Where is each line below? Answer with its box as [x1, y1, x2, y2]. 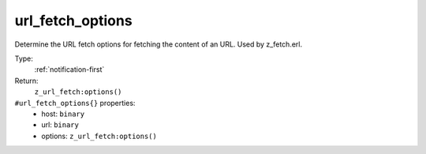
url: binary [41, 120, 79, 130]
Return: [14, 76, 39, 85]
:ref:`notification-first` [34, 65, 105, 74]
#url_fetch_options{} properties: [14, 98, 136, 107]
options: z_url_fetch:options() [41, 131, 157, 141]
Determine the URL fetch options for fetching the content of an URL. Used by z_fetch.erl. [14, 39, 303, 49]
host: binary [41, 109, 85, 118]
